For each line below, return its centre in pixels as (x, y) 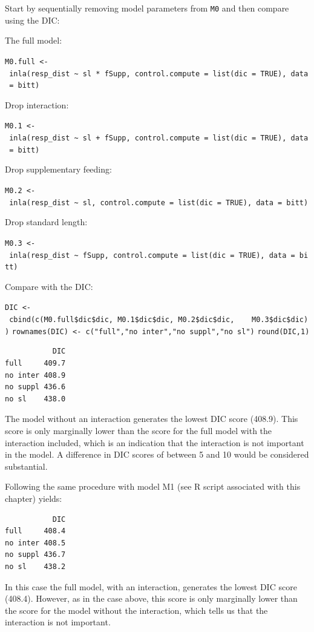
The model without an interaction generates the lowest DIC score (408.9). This (152, 419)
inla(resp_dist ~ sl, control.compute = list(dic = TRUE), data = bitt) (159, 202)
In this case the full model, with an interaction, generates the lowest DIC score (151, 586)
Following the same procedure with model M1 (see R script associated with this (153, 486)
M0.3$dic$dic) (280, 320)
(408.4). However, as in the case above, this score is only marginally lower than (151, 598)
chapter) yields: (34, 498)
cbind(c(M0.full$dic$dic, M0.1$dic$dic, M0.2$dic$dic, (122, 320)
